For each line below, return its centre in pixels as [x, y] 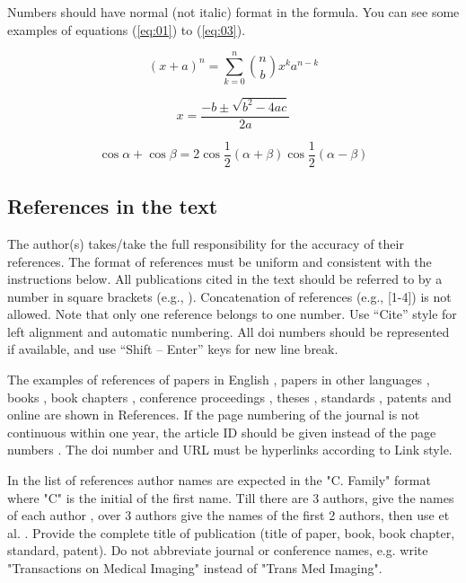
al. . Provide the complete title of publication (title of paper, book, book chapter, [231, 532]
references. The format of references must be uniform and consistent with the [220, 261]
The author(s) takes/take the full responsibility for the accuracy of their [206, 243]
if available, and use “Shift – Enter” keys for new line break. [173, 349]
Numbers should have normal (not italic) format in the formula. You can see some [233, 12]
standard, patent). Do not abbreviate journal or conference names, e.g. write [218, 550]
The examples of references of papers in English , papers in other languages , [219, 380]
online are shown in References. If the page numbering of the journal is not [214, 415]
